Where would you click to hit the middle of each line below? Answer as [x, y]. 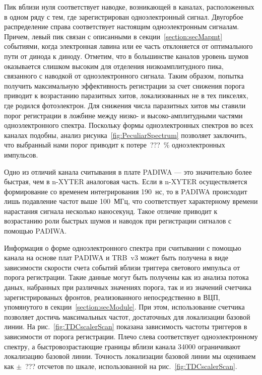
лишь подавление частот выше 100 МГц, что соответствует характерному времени [131, 201]
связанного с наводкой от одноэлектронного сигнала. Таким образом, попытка [124, 76]
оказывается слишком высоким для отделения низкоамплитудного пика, [114, 66]
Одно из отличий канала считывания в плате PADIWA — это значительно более [128, 171]
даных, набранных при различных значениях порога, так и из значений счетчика [128, 287]
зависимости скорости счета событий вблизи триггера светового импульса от [122, 267]
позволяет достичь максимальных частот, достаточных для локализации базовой [127, 316]
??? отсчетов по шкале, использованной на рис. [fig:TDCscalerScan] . [131, 366]
